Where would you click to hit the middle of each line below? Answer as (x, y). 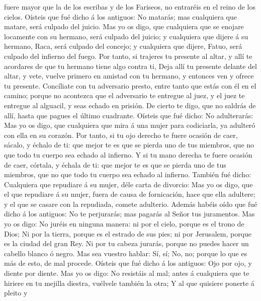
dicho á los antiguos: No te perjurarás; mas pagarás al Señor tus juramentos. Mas (129, 214)
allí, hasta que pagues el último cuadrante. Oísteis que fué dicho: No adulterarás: (129, 115)
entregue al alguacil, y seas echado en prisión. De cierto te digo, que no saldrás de (130, 105)
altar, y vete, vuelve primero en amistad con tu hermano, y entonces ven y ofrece (129, 76)
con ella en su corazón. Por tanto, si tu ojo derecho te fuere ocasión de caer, (121, 135)
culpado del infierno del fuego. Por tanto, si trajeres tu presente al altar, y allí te (128, 56)
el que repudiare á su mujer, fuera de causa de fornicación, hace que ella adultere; (130, 194)
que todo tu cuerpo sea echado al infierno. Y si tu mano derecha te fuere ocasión (128, 154)
